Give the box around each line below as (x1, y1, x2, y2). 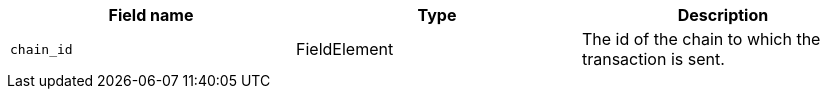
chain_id (10, 41, 73, 57)
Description (677, 5, 769, 25)
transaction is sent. (581, 49, 725, 69)
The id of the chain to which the (581, 29, 821, 49)
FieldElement (295, 39, 394, 59)
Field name (108, 5, 194, 25)
